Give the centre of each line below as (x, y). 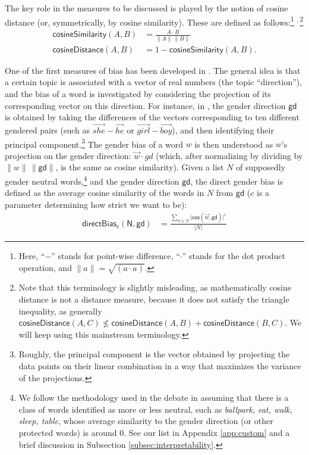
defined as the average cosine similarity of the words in (105, 193)
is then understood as (234, 144)
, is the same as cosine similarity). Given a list (140, 167)
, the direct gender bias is (237, 181)
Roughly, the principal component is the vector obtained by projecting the (154, 354)
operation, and (45, 267)
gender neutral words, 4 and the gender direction (92, 180)
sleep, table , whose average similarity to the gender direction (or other (146, 421)
